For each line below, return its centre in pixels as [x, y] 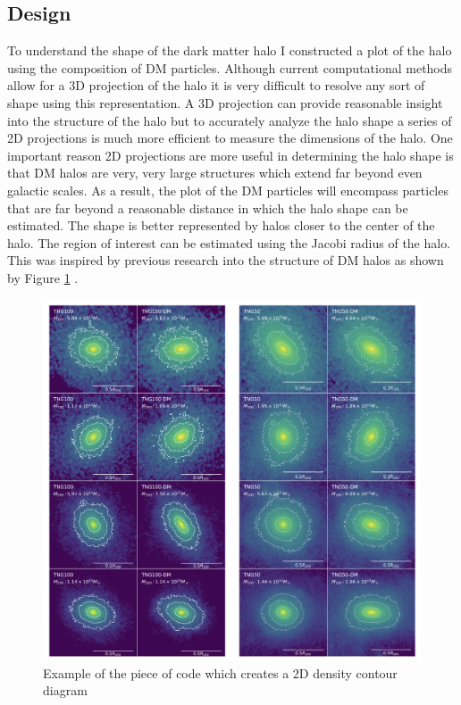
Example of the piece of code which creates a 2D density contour [220, 672]
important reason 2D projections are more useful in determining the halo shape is [230, 155]
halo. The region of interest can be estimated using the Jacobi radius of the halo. [229, 242]
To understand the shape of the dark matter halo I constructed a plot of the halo [230, 50]
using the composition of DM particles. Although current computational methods [230, 67]
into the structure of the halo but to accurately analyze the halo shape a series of [230, 120]
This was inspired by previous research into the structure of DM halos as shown [226, 260]
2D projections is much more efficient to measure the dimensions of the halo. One [230, 138]
